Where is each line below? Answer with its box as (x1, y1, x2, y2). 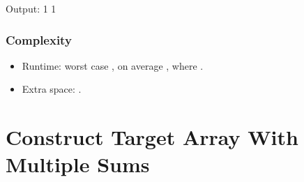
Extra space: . (22, 82, 82, 96)
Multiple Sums (6, 150, 150, 179)
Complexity (6, 31, 72, 48)
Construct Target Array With (6, 123, 298, 151)
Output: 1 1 (6, 1, 56, 15)
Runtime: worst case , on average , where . (22, 58, 204, 73)
